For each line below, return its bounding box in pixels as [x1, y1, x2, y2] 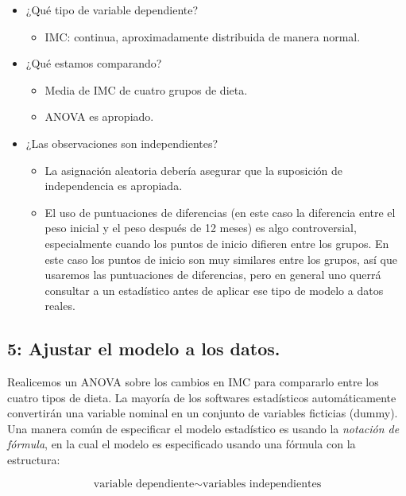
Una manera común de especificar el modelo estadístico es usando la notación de [7, 420, 400, 436]
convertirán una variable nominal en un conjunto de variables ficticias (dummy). [7, 405, 398, 421]
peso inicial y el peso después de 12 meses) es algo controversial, [44, 219, 357, 236]
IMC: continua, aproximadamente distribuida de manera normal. [44, 28, 361, 45]
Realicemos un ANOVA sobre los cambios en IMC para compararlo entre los [7, 374, 379, 390]
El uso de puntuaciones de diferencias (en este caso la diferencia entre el [44, 203, 396, 220]
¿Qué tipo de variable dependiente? [25, 2, 199, 17]
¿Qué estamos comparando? [25, 55, 162, 72]
